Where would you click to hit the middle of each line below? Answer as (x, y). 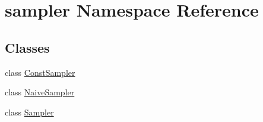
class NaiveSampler (40, 92)
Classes (27, 47)
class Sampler (29, 112)
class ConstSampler (40, 72)
